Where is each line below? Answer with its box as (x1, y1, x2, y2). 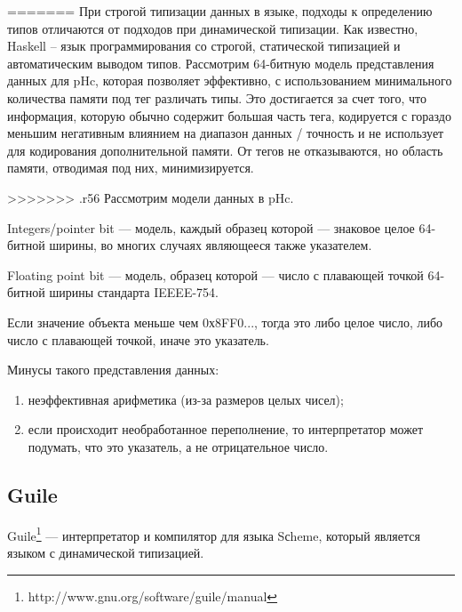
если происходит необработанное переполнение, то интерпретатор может (28, 420, 424, 439)
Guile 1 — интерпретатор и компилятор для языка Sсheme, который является (7, 523, 420, 544)
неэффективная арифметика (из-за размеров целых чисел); (28, 390, 344, 408)
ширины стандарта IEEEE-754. (49, 283, 219, 302)
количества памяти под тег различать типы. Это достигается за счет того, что (7, 88, 426, 107)
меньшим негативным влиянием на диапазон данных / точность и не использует (7, 124, 444, 142)
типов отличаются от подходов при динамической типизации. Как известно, (7, 19, 418, 37)
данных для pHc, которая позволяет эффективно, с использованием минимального (7, 71, 452, 90)
